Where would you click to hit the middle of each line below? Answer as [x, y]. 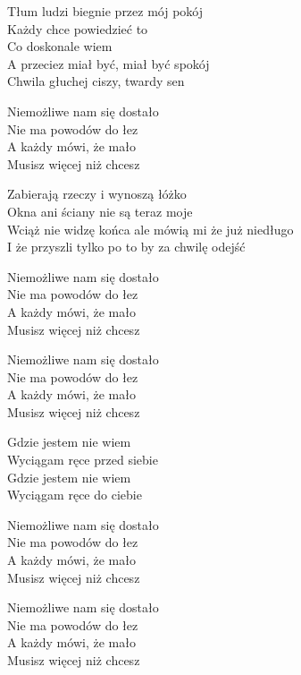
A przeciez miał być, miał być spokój [109, 63]
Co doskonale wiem [60, 46]
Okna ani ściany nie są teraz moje [100, 211]
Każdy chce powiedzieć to [78, 28]
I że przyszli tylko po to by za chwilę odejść [126, 247]
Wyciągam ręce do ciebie [75, 495]
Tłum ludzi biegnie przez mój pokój [105, 11]
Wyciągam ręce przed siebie [83, 460]
